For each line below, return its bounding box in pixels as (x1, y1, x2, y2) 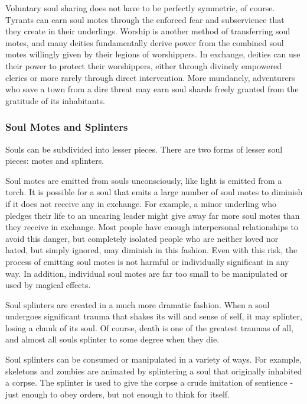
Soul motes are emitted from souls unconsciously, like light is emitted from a (5, 174, 282, 186)
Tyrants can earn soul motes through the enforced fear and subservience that (5, 13, 285, 25)
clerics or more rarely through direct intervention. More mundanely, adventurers (5, 71, 295, 83)
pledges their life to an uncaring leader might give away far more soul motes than (5, 209, 300, 221)
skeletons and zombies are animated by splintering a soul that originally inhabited (5, 364, 302, 377)
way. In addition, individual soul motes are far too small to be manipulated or (5, 267, 288, 279)
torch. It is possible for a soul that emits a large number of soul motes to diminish (5, 186, 303, 198)
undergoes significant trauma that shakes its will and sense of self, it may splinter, (5, 310, 302, 322)
